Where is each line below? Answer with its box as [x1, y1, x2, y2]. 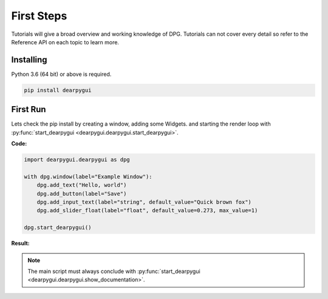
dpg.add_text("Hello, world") [36, 182, 127, 189]
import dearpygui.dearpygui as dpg [24, 156, 130, 163]
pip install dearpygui [24, 87, 92, 93]
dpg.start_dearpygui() [24, 224, 92, 231]
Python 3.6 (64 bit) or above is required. [11, 70, 112, 78]
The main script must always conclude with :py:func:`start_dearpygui [27, 267, 200, 275]
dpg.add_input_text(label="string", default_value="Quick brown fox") [36, 199, 252, 206]
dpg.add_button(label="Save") [36, 190, 127, 197]
